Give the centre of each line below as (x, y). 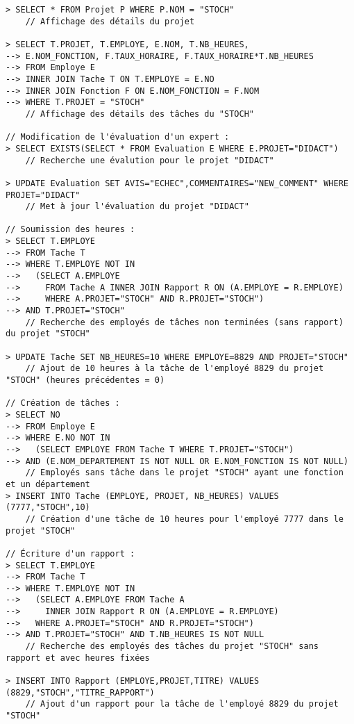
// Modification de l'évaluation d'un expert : (118, 137)
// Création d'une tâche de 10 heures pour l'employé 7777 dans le (184, 519)
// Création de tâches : (63, 403)
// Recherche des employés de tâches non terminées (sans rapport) (184, 322)
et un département (48, 484)
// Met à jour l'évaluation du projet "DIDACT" (137, 207)
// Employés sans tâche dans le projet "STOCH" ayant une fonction (184, 473)
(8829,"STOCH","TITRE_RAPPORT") (80, 692)
